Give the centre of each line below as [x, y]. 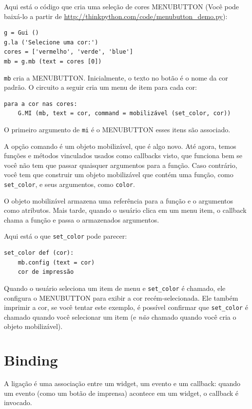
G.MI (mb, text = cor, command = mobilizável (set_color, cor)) [124, 113]
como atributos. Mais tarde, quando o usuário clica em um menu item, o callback [125, 210]
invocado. [18, 402]
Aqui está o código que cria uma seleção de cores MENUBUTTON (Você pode [122, 6]
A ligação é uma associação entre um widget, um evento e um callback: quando [122, 383]
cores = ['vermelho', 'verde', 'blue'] [68, 52]
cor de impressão [46, 272]
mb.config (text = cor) [56, 262]
